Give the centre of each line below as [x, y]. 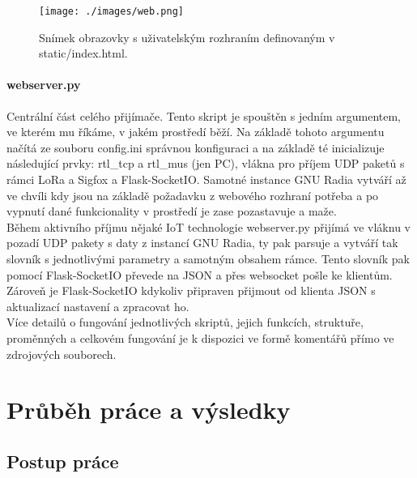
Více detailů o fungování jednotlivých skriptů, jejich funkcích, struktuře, [185, 322]
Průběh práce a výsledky [149, 410]
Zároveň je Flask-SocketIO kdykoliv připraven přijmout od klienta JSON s [191, 290]
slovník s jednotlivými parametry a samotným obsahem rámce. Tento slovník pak [208, 258]
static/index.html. [83, 53]
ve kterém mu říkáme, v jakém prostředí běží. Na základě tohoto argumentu [196, 132]
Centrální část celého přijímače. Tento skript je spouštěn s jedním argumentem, [204, 115]
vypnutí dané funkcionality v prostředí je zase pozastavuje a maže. [172, 211]
